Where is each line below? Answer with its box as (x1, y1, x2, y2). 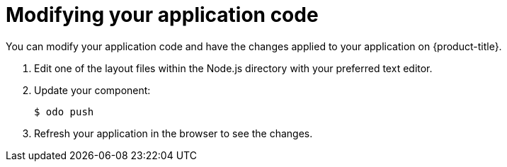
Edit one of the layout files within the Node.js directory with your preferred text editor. (34, 62, 433, 74)
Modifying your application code (6, 3, 319, 27)
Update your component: (34, 83, 151, 96)
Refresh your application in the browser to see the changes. (34, 127, 313, 139)
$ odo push (34, 105, 94, 117)
